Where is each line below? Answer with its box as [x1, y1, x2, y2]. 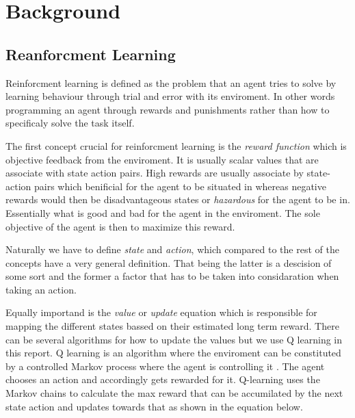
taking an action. [5, 282, 77, 296]
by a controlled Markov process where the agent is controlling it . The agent [5, 358, 325, 373]
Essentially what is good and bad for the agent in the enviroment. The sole [5, 205, 320, 220]
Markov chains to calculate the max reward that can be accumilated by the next [5, 386, 343, 400]
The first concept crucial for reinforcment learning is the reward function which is [5, 138, 347, 153]
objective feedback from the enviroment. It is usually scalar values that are [5, 152, 319, 166]
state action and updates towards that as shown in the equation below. [5, 399, 303, 413]
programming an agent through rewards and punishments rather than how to [5, 102, 330, 116]
